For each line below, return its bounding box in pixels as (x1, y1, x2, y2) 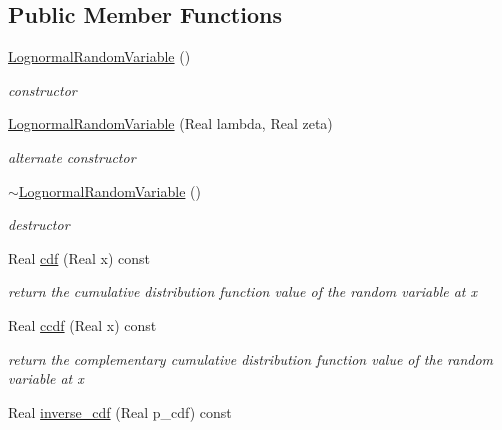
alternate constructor (8, 146, 136, 167)
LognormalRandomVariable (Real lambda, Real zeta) (8, 113, 333, 134)
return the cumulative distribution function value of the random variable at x (8, 281, 478, 302)
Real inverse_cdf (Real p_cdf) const (8, 401, 232, 422)
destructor (8, 214, 70, 235)
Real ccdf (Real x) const (8, 314, 157, 335)
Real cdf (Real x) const (8, 247, 151, 268)
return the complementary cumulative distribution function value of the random (8, 348, 494, 369)
